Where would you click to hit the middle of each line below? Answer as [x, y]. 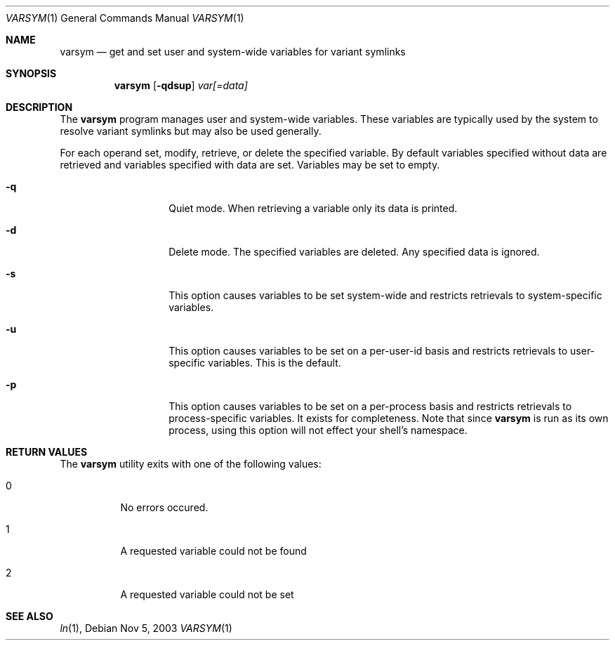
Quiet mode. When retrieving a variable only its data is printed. [313, 208]
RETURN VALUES [47, 452]
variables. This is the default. [275, 363]
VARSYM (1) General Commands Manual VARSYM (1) [125, 18]
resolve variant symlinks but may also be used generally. [191, 131]
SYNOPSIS [31, 73]
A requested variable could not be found [213, 551]
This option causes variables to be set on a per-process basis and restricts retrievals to [370, 406]
